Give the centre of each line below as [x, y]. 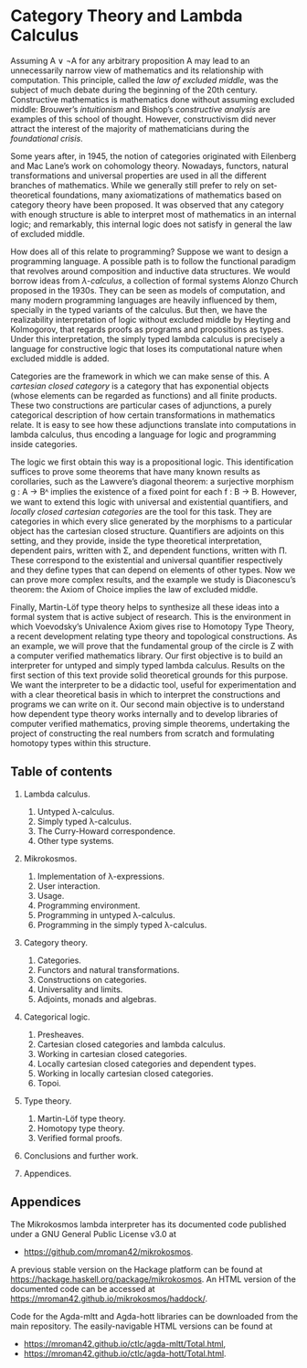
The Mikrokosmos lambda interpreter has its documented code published [148, 1224]
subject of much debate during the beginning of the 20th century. [134, 90]
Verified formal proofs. [79, 1138]
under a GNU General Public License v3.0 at [93, 1234]
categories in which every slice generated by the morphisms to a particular [152, 521]
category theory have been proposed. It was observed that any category [147, 204]
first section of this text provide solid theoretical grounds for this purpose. [149, 675]
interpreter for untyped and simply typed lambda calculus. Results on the [148, 665]
